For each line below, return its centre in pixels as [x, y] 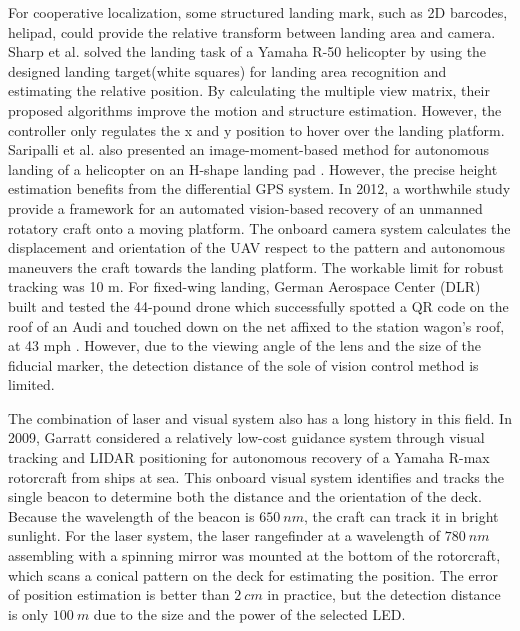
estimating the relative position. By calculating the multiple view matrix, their [249, 90]
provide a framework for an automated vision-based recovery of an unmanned [245, 207]
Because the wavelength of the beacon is [131, 515]
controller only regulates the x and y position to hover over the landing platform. [256, 129]
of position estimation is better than [119, 594]
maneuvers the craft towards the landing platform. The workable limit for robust [256, 266]
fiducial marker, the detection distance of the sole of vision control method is [243, 364]
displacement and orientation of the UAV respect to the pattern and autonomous [256, 247]
